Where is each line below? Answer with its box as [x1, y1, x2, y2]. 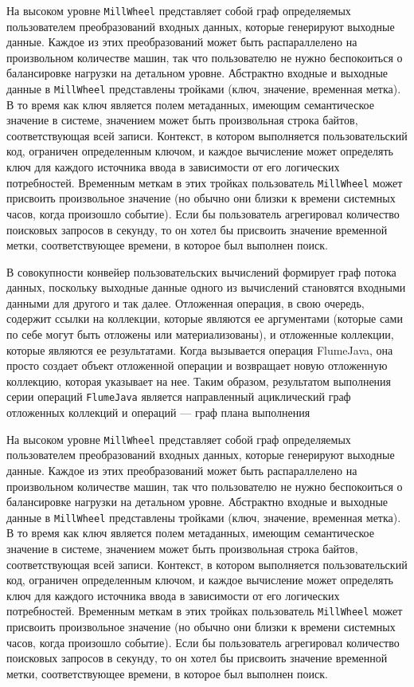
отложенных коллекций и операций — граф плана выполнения [6, 404, 310, 421]
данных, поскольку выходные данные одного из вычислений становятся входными [6, 279, 406, 296]
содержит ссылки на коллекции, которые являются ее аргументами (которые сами [6, 310, 403, 327]
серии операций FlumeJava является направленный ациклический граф [6, 388, 351, 405]
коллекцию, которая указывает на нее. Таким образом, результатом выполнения [6, 372, 392, 389]
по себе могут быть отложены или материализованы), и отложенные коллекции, [6, 326, 394, 343]
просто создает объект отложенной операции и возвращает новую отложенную [6, 357, 388, 374]
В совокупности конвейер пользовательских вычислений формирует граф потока [6, 263, 396, 280]
